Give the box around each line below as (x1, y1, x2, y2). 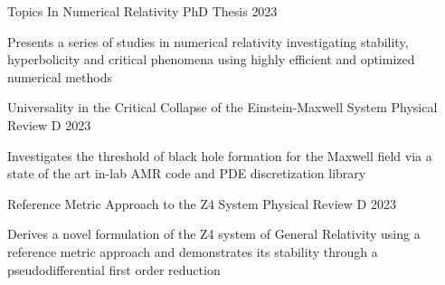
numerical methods (7, 67, 113, 86)
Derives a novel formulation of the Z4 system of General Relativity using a (7, 224, 421, 243)
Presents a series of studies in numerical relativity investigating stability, (7, 32, 409, 51)
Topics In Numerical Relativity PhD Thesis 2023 (7, 2, 278, 20)
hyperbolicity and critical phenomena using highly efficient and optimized (7, 50, 415, 69)
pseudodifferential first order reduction (7, 260, 221, 279)
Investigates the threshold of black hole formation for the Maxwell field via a (7, 146, 432, 165)
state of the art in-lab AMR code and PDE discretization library (7, 164, 366, 183)
